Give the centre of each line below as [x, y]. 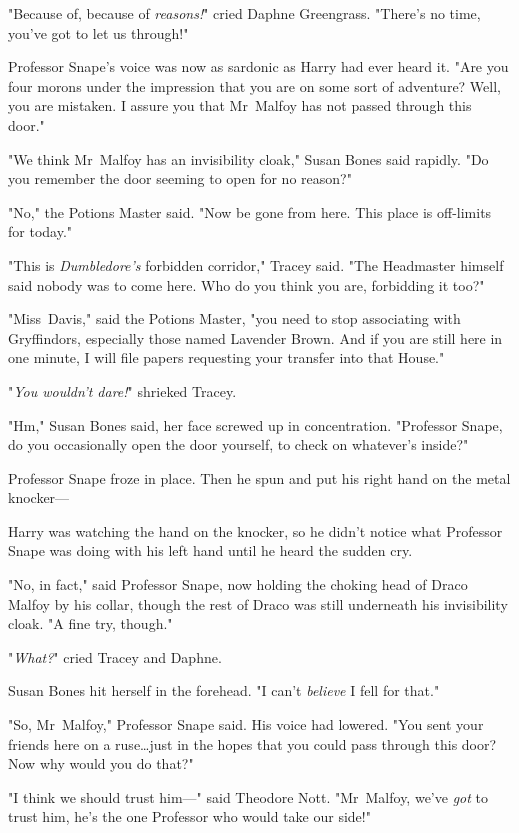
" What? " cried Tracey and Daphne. [115, 656]
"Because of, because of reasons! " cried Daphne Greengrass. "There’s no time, [244, 13]
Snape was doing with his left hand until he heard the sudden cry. [210, 550]
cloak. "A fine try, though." [90, 623]
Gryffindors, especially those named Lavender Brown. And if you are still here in [255, 337]
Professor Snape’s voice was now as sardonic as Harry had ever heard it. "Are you [258, 66]
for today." [40, 231]
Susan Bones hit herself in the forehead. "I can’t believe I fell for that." [224, 690]
